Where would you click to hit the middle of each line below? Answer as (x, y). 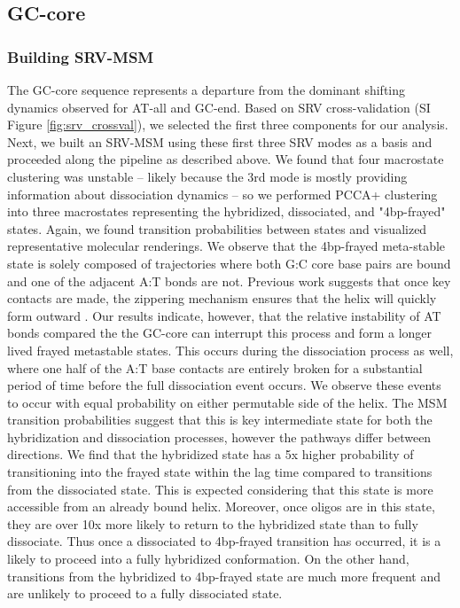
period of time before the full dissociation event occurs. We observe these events (224, 385)
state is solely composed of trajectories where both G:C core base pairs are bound (229, 263)
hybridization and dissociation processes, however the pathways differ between (219, 437)
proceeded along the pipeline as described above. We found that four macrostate (226, 159)
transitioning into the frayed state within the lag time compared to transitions (220, 472)
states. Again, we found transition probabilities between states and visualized (217, 228)
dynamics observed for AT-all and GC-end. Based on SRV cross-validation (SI (219, 107)
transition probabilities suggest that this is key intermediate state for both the (220, 420)
